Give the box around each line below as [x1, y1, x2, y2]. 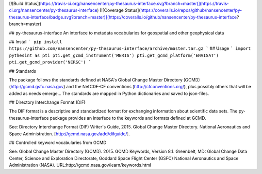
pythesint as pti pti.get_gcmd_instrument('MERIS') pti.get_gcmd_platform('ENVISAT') [9, 52, 219, 58]
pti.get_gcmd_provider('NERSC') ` [9, 60, 91, 65]
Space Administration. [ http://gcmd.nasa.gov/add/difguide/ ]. [9, 131, 130, 137]
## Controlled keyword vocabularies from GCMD [9, 140, 107, 145]
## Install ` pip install [9, 39, 62, 45]
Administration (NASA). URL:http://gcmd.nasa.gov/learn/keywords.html [9, 162, 151, 168]
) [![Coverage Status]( [97, 7, 141, 13]
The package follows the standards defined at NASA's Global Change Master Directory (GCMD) [9, 77, 200, 82]
